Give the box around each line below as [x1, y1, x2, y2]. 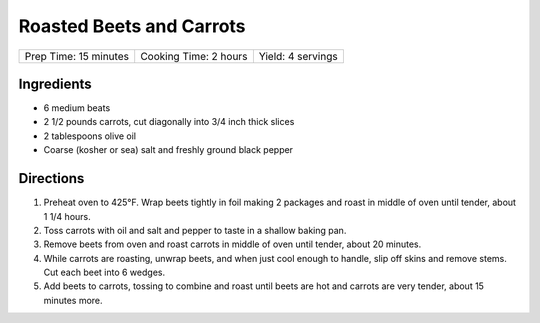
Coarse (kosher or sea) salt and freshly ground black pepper [43, 144, 294, 156]
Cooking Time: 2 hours [140, 49, 248, 63]
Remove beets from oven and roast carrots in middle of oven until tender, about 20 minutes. [43, 238, 422, 250]
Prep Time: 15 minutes [24, 49, 130, 63]
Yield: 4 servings [258, 49, 339, 63]
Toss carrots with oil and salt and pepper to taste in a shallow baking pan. [43, 224, 347, 236]
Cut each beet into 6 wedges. [43, 266, 165, 279]
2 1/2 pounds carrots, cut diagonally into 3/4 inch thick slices [43, 116, 295, 128]
